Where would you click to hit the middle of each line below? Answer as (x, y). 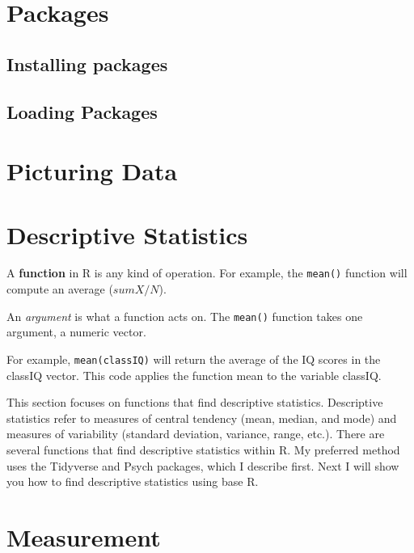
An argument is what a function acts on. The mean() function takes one (185, 316)
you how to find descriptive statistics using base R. (133, 481)
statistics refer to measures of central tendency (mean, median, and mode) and (202, 418)
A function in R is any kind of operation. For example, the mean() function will (207, 273)
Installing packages (87, 63)
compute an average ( (60, 289)
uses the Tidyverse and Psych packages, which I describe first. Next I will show (203, 465)
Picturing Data (92, 171)
